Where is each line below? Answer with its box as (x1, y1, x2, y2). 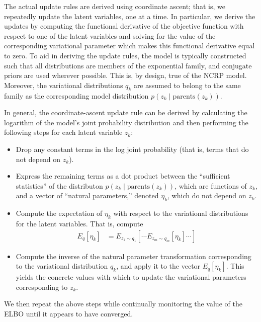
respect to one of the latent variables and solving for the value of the (4, 30, 216, 41)
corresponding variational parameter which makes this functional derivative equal (4, 40, 255, 51)
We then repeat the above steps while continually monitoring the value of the (4, 298, 242, 309)
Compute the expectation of (16, 208, 103, 218)
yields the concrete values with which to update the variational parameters (16, 272, 246, 282)
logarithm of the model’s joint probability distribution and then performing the (4, 117, 248, 127)
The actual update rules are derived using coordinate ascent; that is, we (4, 1, 225, 11)
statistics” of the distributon (16, 180, 103, 191)
